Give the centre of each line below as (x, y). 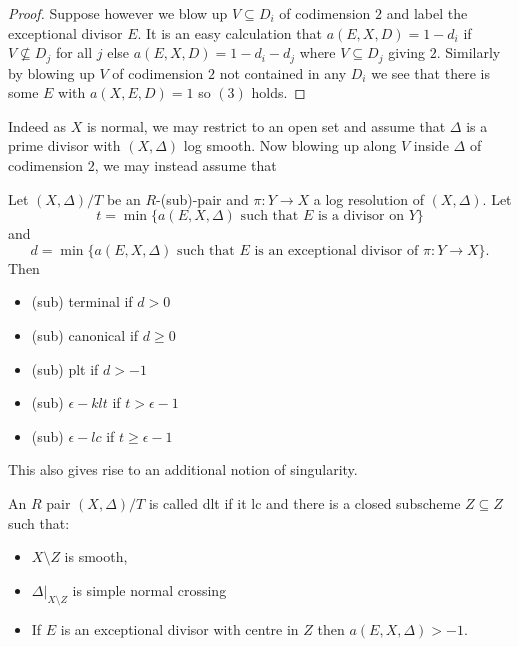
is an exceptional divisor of (336, 250)
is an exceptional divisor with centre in (179, 628)
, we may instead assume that (185, 165)
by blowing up (51, 72)
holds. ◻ (278, 92)
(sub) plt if (65, 368)
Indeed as (37, 125)
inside (431, 145)
